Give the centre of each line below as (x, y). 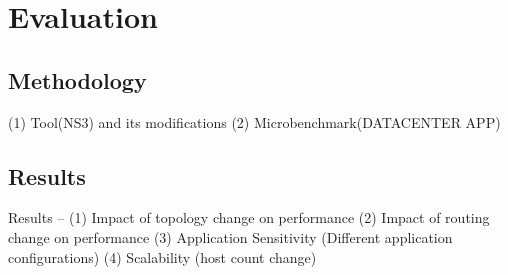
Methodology (77, 79)
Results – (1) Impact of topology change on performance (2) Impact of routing (249, 217)
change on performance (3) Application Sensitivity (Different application (230, 236)
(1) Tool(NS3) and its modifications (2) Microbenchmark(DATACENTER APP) (254, 121)
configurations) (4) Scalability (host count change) (162, 256)
